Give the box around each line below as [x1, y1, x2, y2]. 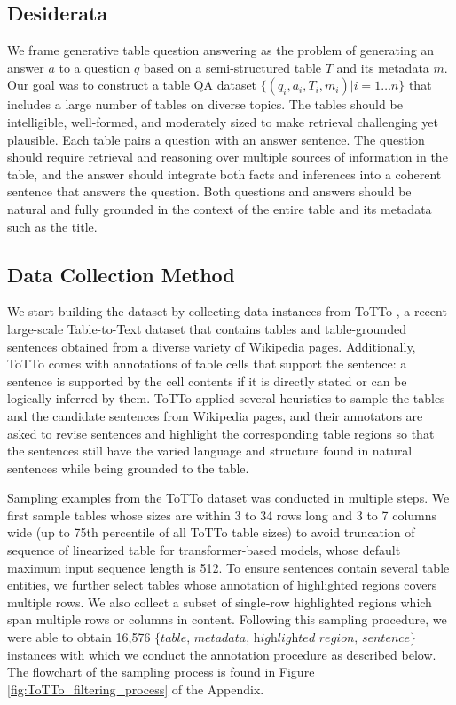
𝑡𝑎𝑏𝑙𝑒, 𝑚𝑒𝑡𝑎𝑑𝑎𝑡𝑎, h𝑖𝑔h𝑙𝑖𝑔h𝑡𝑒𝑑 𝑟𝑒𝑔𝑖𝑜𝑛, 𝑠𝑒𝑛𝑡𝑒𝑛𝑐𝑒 [161, 632, 410, 646]
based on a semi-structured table [143, 58, 322, 76]
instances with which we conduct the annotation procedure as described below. [7, 645, 436, 663]
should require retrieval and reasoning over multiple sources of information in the [7, 147, 448, 166]
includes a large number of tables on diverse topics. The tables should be [7, 95, 403, 114]
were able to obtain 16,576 [7, 628, 151, 646]
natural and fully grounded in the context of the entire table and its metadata [7, 199, 432, 218]
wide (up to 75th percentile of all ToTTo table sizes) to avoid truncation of [7, 523, 415, 542]
